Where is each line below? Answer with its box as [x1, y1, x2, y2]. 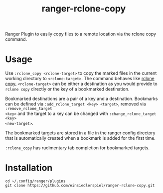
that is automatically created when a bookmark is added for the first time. [5, 135, 156, 141]
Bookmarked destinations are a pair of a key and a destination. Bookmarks [5, 96, 158, 102]
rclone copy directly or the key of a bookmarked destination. [5, 86, 130, 92]
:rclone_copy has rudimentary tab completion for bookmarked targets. [5, 145, 150, 151]
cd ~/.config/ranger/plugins [5, 179, 66, 184]
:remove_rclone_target [5, 106, 52, 111]
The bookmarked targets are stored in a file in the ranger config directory [5, 130, 156, 136]
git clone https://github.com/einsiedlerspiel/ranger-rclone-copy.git [5, 183, 155, 188]
